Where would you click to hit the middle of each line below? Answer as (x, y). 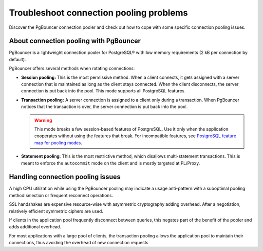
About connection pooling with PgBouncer (75, 41)
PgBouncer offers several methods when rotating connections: (72, 69)
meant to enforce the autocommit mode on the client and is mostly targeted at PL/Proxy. (111, 163)
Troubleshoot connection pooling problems (99, 13)
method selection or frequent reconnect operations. (61, 195)
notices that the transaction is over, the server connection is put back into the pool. (104, 107)
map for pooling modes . (58, 143)
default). (18, 59)
